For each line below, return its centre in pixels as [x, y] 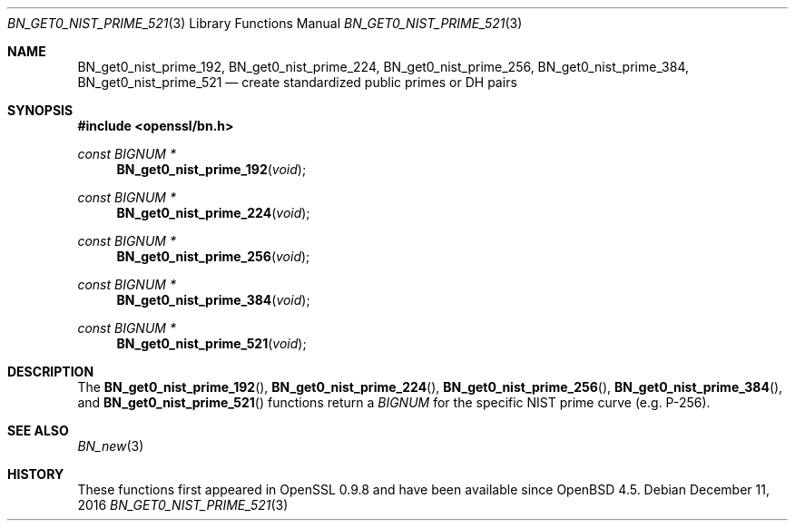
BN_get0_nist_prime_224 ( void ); [213, 213]
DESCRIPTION [51, 372]
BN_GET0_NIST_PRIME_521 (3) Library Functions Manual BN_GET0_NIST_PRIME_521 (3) [265, 23]
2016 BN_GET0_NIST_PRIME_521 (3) [183, 505]
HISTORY [36, 474]
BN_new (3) [111, 446]
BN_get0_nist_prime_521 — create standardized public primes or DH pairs [297, 82]
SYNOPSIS [40, 110]
